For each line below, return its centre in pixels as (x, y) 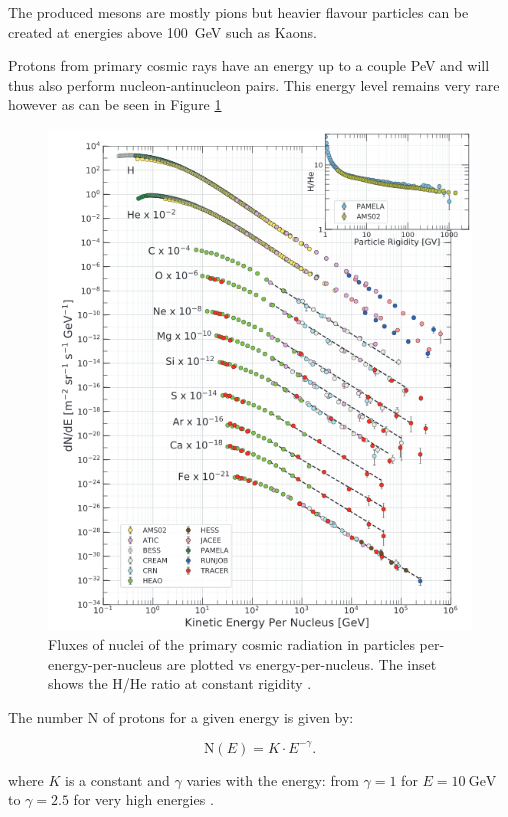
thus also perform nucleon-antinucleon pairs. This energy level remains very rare (254, 84)
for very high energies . (143, 799)
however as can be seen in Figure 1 (115, 104)
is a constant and (117, 779)
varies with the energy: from (272, 779)
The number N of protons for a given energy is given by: (181, 716)
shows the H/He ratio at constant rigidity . (180, 683)
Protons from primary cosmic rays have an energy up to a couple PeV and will (249, 65)
